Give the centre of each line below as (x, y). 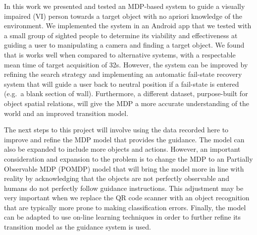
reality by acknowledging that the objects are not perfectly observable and (117, 178)
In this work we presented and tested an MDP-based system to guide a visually (125, 6)
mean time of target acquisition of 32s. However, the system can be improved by (126, 64)
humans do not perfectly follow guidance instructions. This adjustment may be (124, 188)
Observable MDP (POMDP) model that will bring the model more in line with (124, 168)
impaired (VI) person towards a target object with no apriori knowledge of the (123, 16)
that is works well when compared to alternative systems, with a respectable (120, 54)
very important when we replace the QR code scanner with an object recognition (127, 198)
